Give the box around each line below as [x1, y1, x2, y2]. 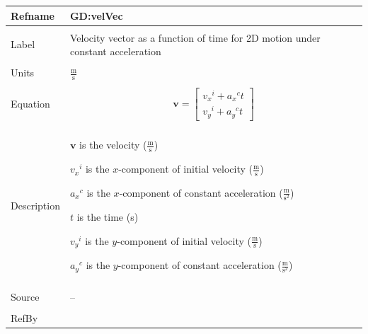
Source [11, 289, 40, 304]
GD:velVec [69, 8, 123, 23]
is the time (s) [76, 209, 139, 224]
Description [11, 197, 60, 212]
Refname [11, 8, 54, 23]
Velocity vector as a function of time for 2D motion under [69, 30, 321, 45]
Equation [11, 96, 50, 111]
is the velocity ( [79, 137, 147, 152]
